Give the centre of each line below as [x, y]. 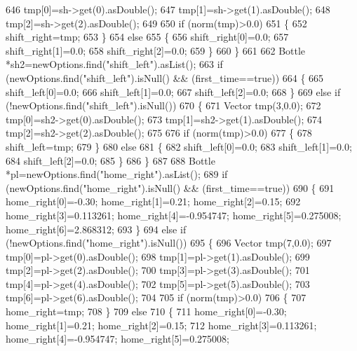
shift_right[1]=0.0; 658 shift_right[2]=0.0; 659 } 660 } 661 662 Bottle [156, 50]
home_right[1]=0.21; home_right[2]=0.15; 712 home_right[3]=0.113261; [161, 325]
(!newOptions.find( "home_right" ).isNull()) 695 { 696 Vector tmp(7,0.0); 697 [169, 243]
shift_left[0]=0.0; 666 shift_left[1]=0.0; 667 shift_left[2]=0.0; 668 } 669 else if [173, 91]
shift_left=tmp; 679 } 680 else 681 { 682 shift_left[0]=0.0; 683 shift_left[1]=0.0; [179, 146]
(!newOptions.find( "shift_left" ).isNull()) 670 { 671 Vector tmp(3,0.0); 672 [163, 105]
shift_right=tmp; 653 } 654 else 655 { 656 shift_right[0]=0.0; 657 [147, 37]
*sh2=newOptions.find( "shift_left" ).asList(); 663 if [114, 64]
